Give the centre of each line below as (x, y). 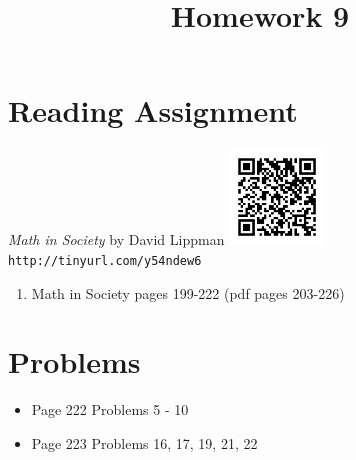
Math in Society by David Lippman (116, 239)
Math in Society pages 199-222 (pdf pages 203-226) (188, 292)
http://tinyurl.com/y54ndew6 (105, 260)
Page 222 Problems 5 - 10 (110, 409)
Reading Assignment (153, 110)
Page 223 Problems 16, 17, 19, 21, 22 (144, 442)
